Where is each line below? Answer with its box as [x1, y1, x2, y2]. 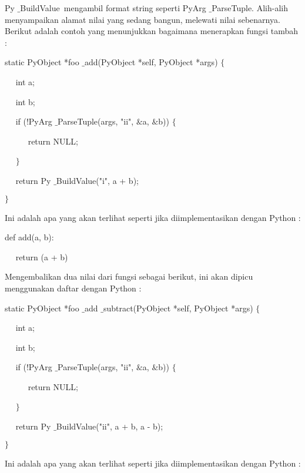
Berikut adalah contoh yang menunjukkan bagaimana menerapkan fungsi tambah [5, 25, 298, 37]
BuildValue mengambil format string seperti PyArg [20, 2, 206, 14]
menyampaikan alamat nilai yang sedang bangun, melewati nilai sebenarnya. [5, 13, 280, 25]
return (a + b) [15, 250, 68, 263]
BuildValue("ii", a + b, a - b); [56, 420, 163, 432]
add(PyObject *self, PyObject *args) [85, 56, 218, 68]
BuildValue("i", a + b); [56, 174, 139, 186]
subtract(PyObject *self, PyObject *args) [103, 301, 253, 314]
